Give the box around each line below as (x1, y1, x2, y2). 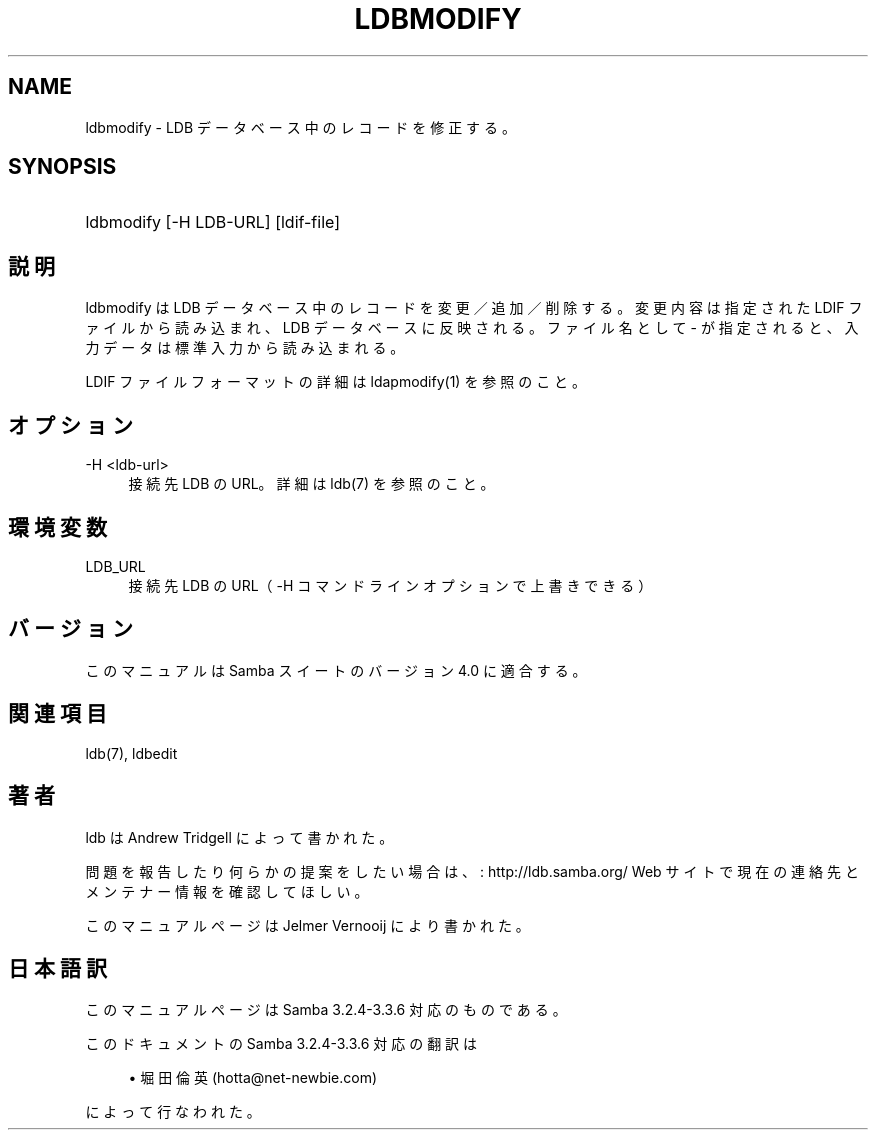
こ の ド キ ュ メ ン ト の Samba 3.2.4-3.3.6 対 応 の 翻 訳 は (85, 1035, 478, 1053)
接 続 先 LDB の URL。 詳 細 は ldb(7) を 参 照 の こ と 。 (128, 475, 495, 493)
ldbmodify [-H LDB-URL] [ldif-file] (85, 212, 341, 233)
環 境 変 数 (8, 514, 107, 540)
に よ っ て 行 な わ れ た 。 (85, 1103, 261, 1121)
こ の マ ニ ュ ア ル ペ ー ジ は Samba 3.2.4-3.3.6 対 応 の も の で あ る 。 (85, 1001, 567, 1019)
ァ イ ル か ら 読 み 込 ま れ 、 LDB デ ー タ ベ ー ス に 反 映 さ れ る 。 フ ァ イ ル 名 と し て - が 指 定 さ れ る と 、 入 (85, 319, 859, 337)
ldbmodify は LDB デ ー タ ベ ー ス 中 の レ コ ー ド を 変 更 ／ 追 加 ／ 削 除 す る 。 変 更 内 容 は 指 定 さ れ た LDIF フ (85, 299, 863, 317)
